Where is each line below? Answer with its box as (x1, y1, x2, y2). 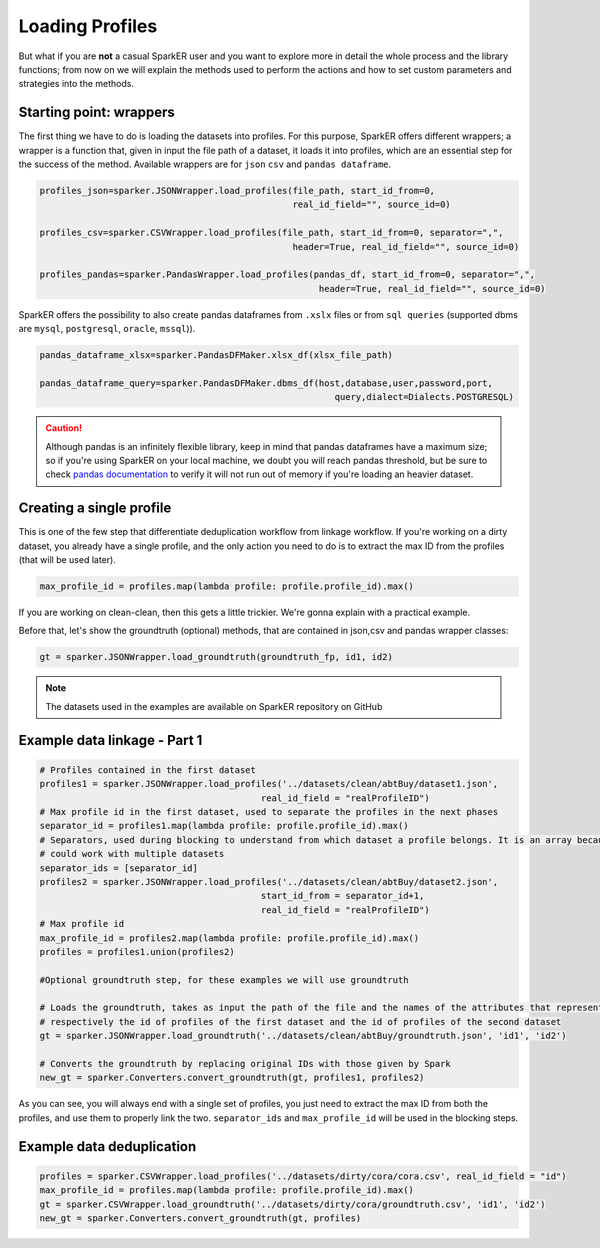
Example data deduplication (18, 1138, 197, 1155)
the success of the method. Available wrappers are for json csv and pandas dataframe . (18, 158, 392, 170)
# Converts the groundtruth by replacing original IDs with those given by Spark (39, 1058, 452, 1070)
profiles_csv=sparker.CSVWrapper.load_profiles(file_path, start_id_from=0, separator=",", (39, 227, 504, 239)
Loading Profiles (18, 15, 158, 37)
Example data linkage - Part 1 (18, 731, 203, 749)
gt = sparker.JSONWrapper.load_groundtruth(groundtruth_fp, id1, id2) (39, 651, 394, 663)
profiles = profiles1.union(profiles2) (39, 946, 235, 957)
